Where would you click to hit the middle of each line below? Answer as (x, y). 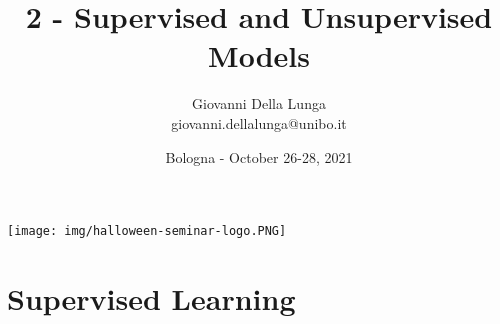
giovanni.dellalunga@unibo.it (259, 122)
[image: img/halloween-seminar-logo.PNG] (147, 231)
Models (259, 55)
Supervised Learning (151, 297)
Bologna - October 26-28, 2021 (259, 156)
